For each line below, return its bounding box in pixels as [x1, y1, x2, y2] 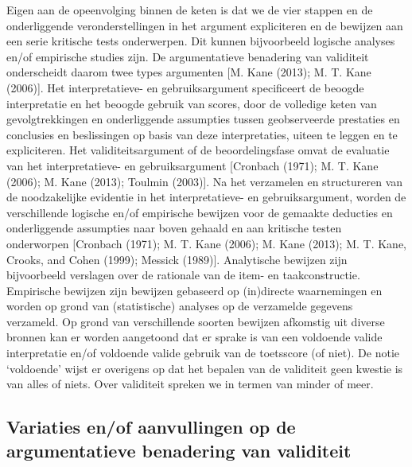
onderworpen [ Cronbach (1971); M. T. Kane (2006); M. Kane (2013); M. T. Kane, [6, 235, 407, 251]
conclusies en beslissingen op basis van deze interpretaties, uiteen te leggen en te [6, 126, 398, 142]
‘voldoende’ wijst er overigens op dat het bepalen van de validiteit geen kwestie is [6, 360, 403, 376]
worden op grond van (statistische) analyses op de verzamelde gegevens [6, 298, 353, 314]
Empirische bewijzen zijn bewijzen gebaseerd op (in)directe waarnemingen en [6, 282, 383, 298]
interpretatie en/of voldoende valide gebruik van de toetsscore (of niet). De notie [6, 344, 400, 361]
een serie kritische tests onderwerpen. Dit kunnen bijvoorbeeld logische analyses [6, 33, 395, 49]
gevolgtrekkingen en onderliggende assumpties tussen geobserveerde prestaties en [6, 111, 400, 127]
